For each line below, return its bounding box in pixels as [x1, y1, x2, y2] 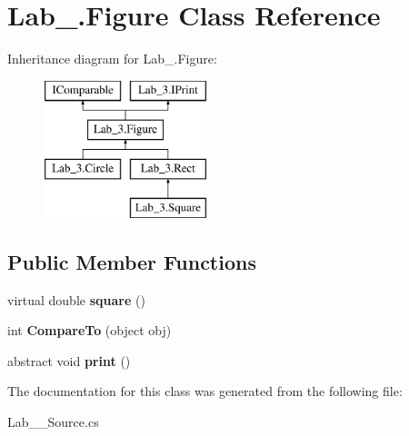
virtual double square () [7, 290, 145, 309]
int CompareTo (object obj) [7, 321, 172, 340]
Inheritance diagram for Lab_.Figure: [7, 49, 217, 68]
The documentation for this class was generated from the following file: [7, 381, 403, 401]
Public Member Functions [7, 247, 256, 275]
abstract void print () [7, 351, 131, 370]
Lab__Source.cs [7, 412, 99, 431]
